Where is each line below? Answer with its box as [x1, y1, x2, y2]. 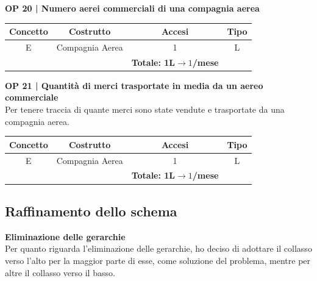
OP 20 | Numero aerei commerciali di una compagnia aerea [5, 2, 260, 14]
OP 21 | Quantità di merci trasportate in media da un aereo [5, 79, 263, 91]
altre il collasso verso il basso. [5, 266, 115, 279]
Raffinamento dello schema [5, 201, 177, 220]
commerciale [5, 91, 59, 104]
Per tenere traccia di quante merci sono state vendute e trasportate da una [5, 103, 285, 116]
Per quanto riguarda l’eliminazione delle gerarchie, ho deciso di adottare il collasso [5, 242, 312, 255]
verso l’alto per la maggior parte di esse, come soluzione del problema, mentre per [5, 254, 311, 266]
